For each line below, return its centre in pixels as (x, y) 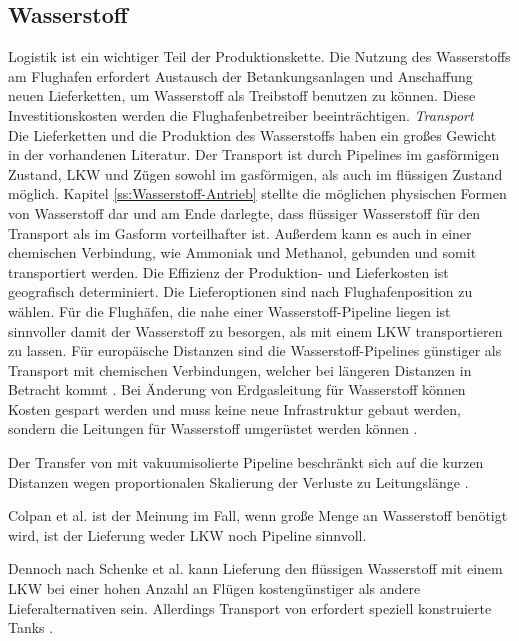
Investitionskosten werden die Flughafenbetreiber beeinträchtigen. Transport (241, 114)
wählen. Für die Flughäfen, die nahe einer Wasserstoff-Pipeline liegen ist (229, 310)
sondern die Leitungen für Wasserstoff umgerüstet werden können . (213, 428)
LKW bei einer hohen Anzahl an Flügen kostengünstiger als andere (214, 588)
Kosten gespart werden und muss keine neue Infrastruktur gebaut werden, (234, 408)
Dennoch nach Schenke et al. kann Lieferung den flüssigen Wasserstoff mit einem (255, 568)
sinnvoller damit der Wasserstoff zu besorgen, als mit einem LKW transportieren (255, 330)
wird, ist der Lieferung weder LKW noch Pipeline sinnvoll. (187, 534)
